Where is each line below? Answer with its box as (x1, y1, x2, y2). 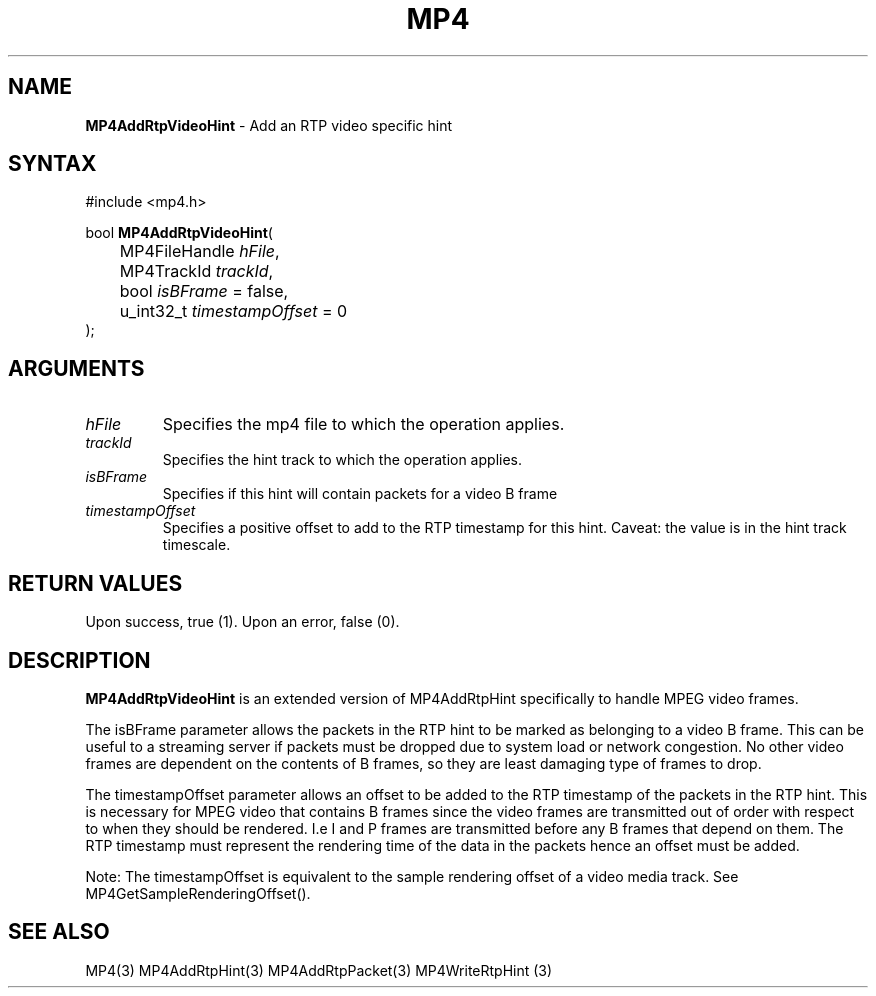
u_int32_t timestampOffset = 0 (119, 301, 348, 322)
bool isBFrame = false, (119, 281, 289, 302)
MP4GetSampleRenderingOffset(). (85, 884, 311, 902)
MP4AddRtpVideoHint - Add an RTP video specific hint (85, 116, 453, 134)
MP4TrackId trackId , (119, 261, 274, 282)
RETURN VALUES (8, 570, 183, 596)
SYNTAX (8, 151, 97, 177)
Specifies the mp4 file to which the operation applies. (162, 414, 565, 435)
